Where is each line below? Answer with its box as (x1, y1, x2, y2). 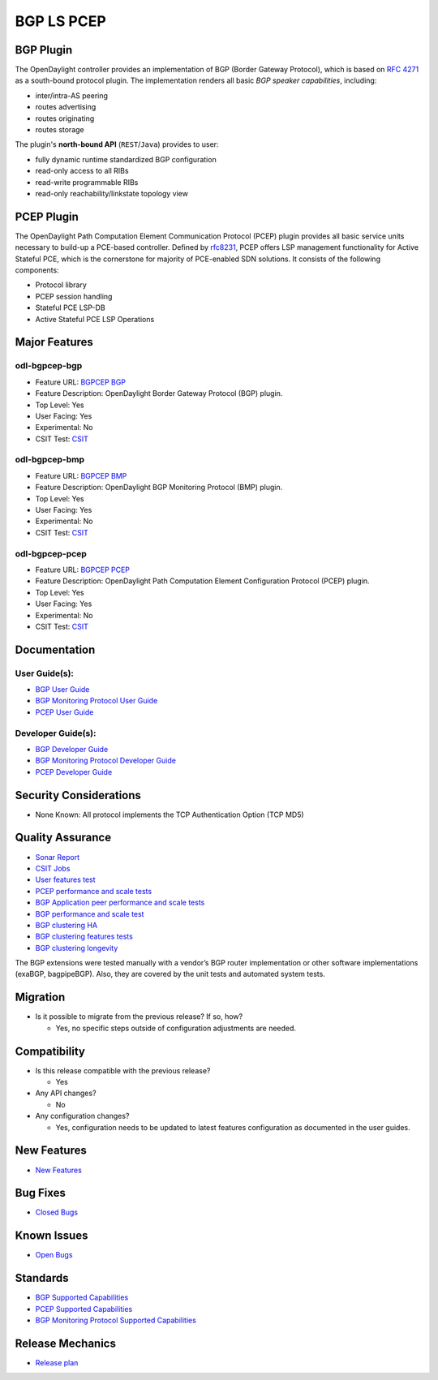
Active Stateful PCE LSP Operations (35, 314, 155, 324)
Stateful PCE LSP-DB (35, 303, 105, 312)
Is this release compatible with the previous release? (35, 1065, 211, 1075)
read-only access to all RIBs (35, 166, 129, 176)
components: (15, 265, 60, 275)
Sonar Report (35, 852, 80, 862)
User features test (35, 875, 97, 884)
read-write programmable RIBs (35, 177, 139, 187)
